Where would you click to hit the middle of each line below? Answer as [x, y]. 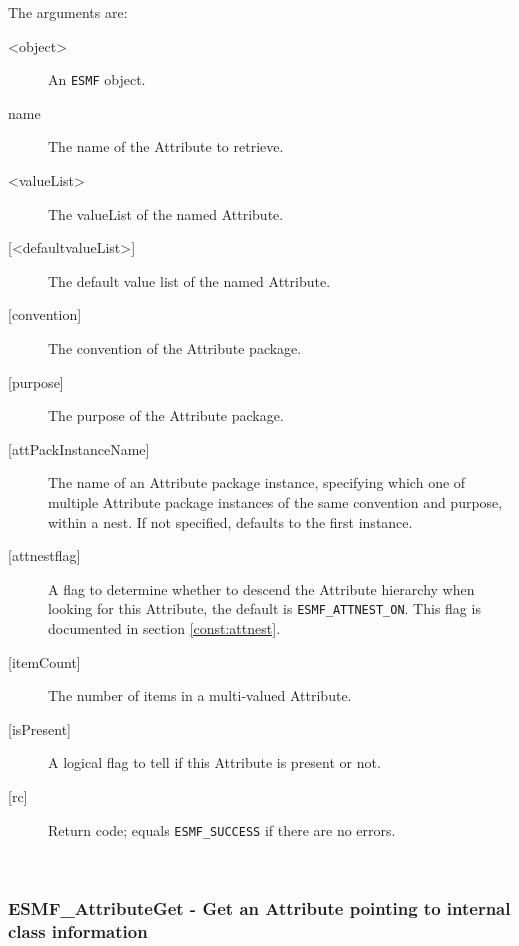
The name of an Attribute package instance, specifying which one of [257, 482]
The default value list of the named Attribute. [189, 280]
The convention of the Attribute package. [175, 348]
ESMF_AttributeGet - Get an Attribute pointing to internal [259, 907]
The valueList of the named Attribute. [166, 213]
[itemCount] [44, 661]
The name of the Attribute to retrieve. [166, 146]
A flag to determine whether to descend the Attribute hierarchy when [261, 588]
